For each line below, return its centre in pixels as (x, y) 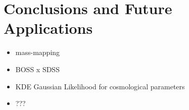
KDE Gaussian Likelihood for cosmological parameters (100, 86)
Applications (48, 28)
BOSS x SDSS (37, 69)
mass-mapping (38, 52)
